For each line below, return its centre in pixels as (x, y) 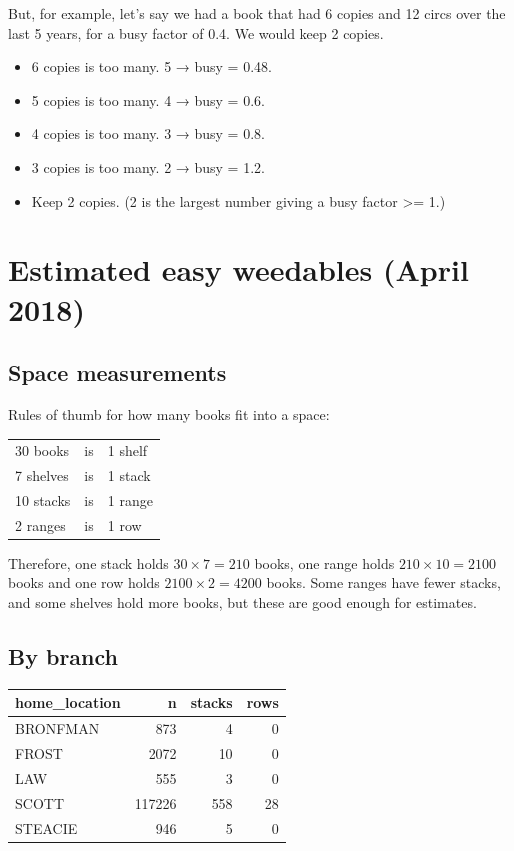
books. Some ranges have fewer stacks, (383, 582)
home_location (68, 702)
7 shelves (42, 475)
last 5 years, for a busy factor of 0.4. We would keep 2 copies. (196, 32)
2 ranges (40, 524)
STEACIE (46, 827)
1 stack (129, 475)
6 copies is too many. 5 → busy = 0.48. (151, 66)
